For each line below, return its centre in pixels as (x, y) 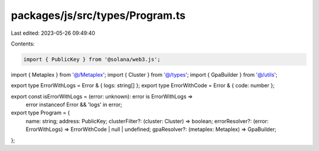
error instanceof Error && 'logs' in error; (74, 105)
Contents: (23, 44)
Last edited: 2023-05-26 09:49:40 (53, 33)
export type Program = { (40, 113)
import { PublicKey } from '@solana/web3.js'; (92, 59)
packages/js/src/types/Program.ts (98, 15)
